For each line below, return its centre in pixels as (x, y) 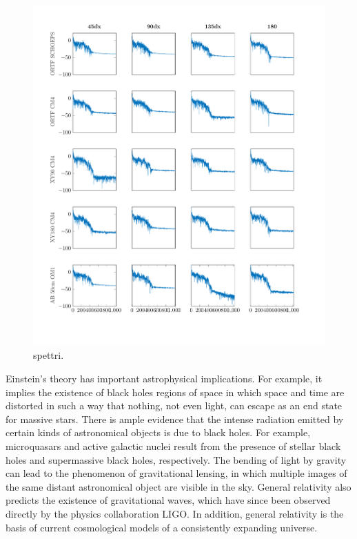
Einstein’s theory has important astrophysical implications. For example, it (164, 378)
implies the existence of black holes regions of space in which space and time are (175, 392)
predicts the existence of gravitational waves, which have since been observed (168, 500)
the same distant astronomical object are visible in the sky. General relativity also (178, 486)
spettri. (49, 355)
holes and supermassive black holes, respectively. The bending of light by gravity (176, 459)
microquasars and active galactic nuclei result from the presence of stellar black (173, 445)
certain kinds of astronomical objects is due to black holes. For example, (158, 432)
